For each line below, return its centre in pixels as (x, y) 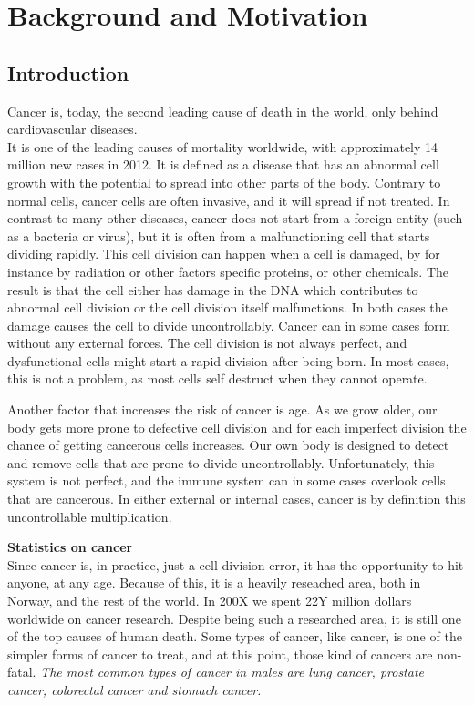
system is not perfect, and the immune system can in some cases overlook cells (227, 480)
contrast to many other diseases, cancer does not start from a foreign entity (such (235, 218)
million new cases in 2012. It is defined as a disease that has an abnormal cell (223, 164)
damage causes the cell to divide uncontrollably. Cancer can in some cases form (229, 325)
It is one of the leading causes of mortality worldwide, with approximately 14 (223, 146)
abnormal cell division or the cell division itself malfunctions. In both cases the (227, 307)
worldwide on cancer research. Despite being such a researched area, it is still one (234, 618)
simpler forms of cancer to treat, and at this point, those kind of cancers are (220, 654)
